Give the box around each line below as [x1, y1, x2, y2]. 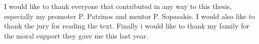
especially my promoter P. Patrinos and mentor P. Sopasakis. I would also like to [4, 10, 255, 21]
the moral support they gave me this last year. [4, 30, 148, 40]
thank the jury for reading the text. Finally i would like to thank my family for [4, 20, 249, 31]
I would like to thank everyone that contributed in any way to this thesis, [4, 1, 232, 11]
